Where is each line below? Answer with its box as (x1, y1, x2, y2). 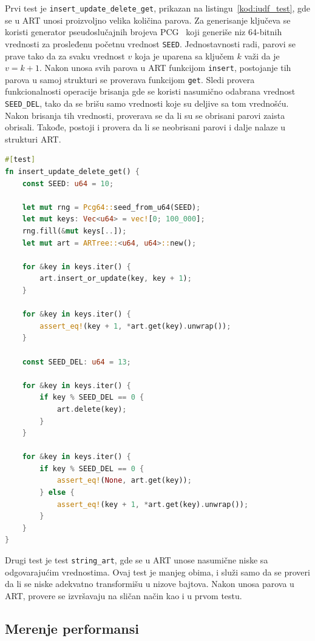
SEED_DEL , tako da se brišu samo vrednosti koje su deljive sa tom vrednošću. (5, 97, 289, 109)
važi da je (244, 49, 280, 62)
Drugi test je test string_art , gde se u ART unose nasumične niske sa (5, 554, 268, 566)
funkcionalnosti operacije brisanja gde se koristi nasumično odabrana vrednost (5, 85, 296, 98)
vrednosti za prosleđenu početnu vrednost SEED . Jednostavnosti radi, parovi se (5, 37, 296, 50)
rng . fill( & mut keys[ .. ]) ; (22, 227, 127, 235)
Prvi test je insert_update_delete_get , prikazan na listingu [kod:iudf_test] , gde (5, 2, 310, 14)
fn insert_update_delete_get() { (5, 167, 140, 176)
